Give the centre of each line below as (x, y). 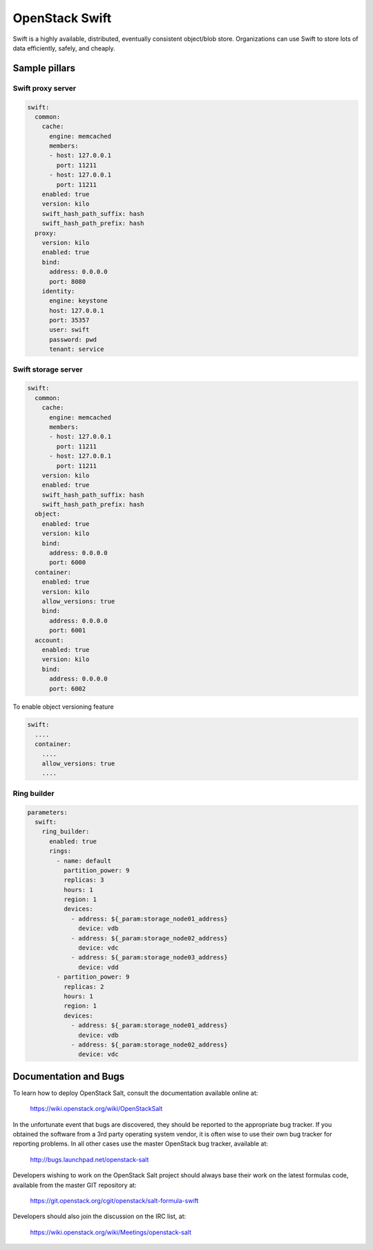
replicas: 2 (84, 987)
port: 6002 (68, 688)
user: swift (69, 330)
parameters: (48, 812)
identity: (58, 291)
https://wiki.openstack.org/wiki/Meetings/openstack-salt (111, 1232)
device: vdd (98, 967)
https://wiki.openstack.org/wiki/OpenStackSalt (96, 1109)
